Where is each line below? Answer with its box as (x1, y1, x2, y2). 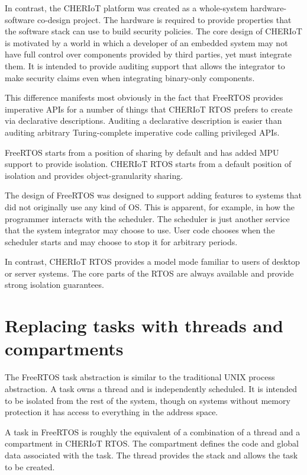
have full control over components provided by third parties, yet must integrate (5, 48, 292, 60)
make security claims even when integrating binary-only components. (5, 71, 255, 84)
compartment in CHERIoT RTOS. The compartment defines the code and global (5, 437, 299, 450)
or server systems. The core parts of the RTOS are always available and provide (5, 267, 294, 279)
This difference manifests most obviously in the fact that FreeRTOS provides (5, 91, 283, 104)
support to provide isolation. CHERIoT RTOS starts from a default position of (5, 158, 292, 170)
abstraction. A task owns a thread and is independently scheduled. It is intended (5, 382, 298, 394)
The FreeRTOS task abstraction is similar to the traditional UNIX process (5, 371, 275, 383)
